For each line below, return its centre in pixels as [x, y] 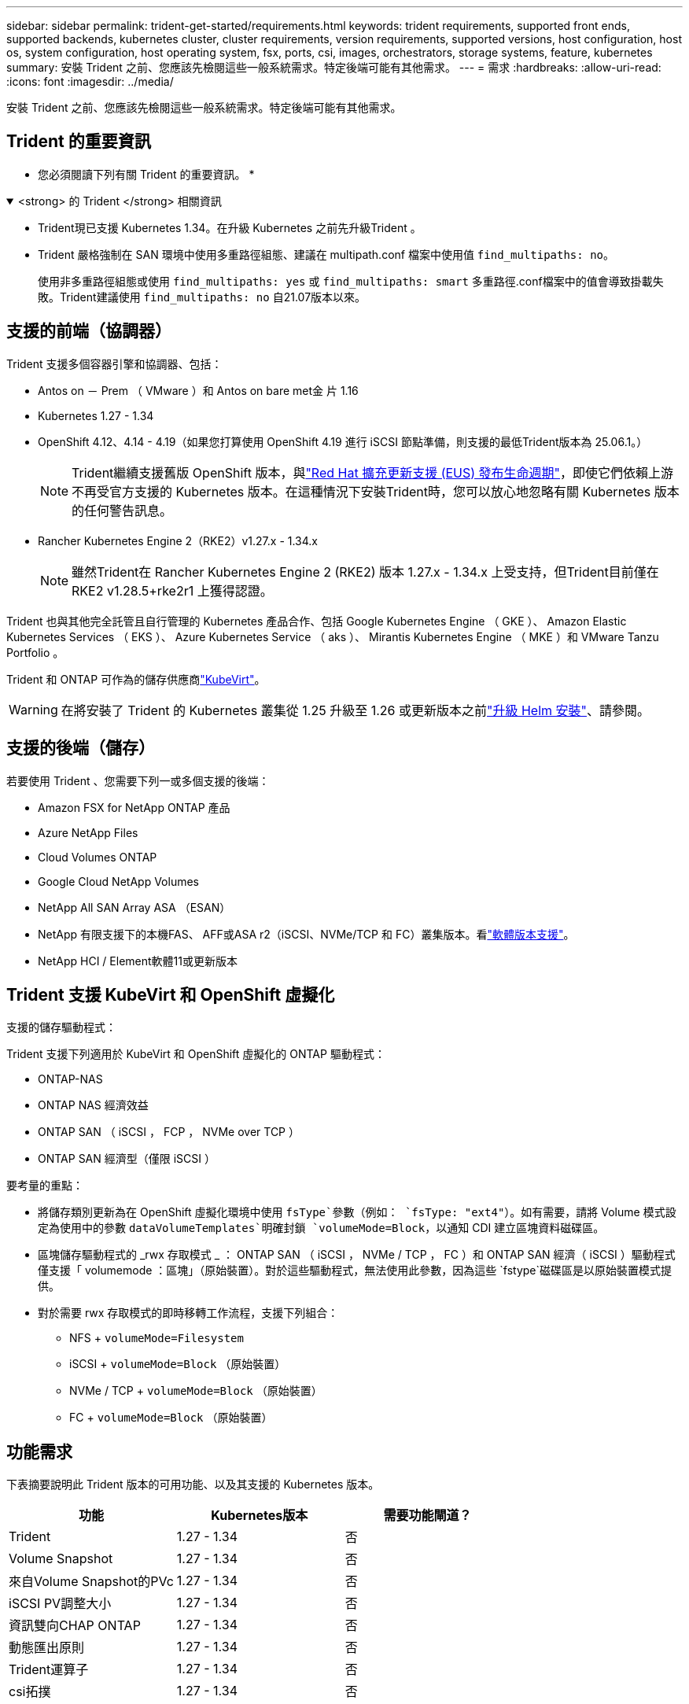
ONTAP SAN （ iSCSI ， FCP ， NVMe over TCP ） [169, 1132]
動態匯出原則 [47, 1648]
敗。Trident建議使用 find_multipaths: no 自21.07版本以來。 [202, 297]
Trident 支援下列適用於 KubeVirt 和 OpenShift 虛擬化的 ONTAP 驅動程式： [196, 1054]
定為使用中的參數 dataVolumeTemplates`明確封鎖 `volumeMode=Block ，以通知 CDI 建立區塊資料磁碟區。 [321, 1228]
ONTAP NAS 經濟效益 [93, 1105]
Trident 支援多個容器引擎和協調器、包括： [114, 363]
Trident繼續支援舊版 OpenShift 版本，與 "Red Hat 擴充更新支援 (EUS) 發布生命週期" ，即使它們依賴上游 [373, 472]
